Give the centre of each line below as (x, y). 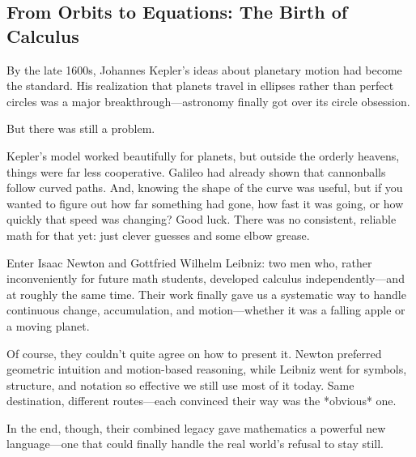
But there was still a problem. (81, 128)
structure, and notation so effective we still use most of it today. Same (180, 384)
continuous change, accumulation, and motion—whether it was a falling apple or (206, 310)
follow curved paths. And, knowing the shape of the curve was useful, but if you (205, 188)
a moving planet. (48, 325)
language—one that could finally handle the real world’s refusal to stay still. (195, 444)
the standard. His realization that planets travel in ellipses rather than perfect (200, 85)
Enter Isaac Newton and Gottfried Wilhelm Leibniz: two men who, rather (189, 262)
